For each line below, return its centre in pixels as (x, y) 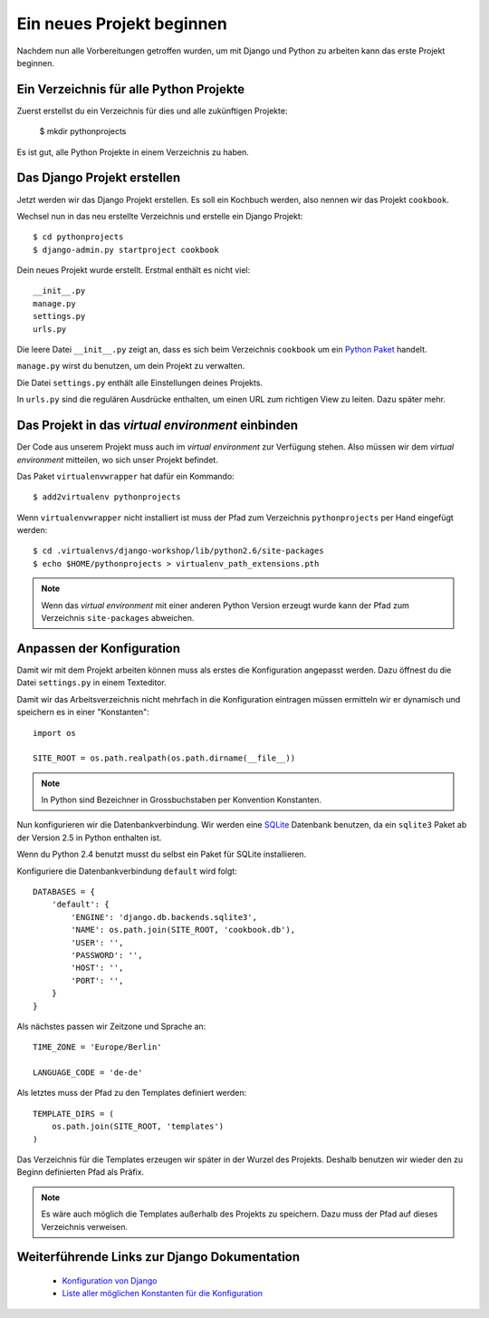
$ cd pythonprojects (78, 237)
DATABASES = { (64, 892)
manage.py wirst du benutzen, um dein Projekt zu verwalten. (131, 366)
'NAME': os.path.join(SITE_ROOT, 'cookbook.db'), (183, 930)
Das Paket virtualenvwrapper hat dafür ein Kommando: (125, 476)
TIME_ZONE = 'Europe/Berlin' (97, 1047)
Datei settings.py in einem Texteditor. (91, 683)
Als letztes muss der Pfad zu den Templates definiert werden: (132, 1093)
